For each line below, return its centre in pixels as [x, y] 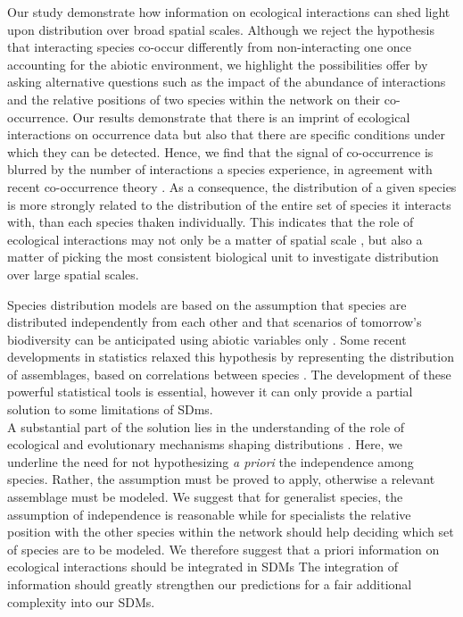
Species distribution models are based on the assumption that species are [207, 304]
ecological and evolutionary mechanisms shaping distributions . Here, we [205, 444]
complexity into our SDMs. [81, 601]
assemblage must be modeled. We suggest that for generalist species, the [205, 497]
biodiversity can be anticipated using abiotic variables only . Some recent [207, 339]
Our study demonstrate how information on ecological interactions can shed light [229, 12]
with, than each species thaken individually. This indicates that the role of [211, 222]
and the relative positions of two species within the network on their [194, 99]
